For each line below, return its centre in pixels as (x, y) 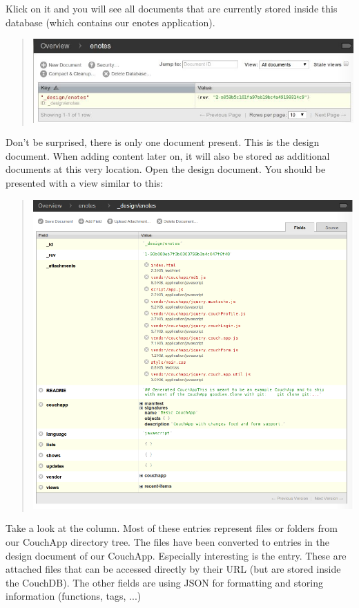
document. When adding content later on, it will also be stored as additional (168, 155)
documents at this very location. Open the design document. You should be (166, 169)
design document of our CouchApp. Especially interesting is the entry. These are (176, 555)
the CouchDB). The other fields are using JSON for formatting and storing (164, 582)
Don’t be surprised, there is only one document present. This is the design (163, 142)
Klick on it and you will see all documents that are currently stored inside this (172, 8)
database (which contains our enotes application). (110, 22)
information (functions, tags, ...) (74, 596)
